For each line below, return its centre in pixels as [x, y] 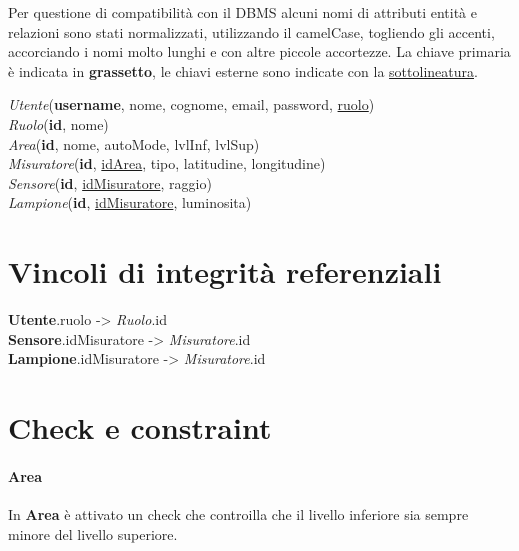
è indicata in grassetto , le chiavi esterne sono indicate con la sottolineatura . [243, 70]
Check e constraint [140, 427]
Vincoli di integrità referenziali [225, 271]
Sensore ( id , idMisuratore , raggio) [110, 182]
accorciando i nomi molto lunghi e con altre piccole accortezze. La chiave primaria [259, 51]
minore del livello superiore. [93, 533]
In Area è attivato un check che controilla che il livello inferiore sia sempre [238, 514]
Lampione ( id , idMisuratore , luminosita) [130, 202]
